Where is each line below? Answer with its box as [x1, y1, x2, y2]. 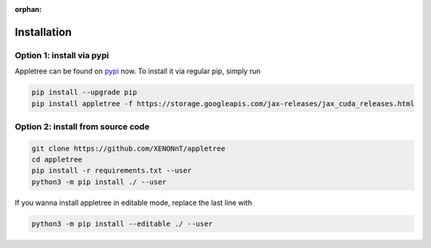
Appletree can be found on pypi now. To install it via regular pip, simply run [14, 66, 261, 76]
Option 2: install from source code [14, 120, 150, 132]
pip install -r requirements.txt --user [31, 166, 192, 175]
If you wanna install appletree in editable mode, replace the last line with [14, 198, 253, 207]
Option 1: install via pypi [14, 49, 109, 61]
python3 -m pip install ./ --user [31, 177, 167, 187]
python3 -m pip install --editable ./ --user [31, 219, 213, 228]
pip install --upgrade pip [31, 88, 137, 97]
